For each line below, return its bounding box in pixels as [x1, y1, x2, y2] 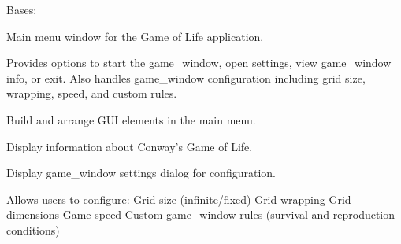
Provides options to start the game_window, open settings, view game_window [6, 54, 392, 71]
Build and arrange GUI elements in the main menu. [6, 111, 256, 128]
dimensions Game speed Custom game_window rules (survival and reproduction [6, 206, 395, 223]
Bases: [6, 2, 37, 17]
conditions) [6, 221, 60, 238]
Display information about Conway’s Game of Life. [6, 138, 253, 154]
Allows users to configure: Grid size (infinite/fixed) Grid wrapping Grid [6, 190, 351, 207]
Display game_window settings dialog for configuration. [6, 165, 276, 181]
